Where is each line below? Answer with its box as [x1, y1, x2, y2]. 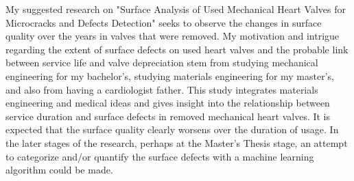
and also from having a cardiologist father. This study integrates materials [5, 82, 318, 96]
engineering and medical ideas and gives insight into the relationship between [5, 96, 330, 110]
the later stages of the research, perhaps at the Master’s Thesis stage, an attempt [5, 135, 348, 150]
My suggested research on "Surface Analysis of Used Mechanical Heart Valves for [5, 2, 346, 16]
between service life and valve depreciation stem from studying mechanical [5, 55, 318, 70]
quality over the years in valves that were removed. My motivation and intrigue [5, 29, 340, 43]
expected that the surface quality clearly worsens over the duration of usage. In [5, 122, 339, 137]
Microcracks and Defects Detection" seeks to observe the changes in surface [5, 15, 322, 29]
